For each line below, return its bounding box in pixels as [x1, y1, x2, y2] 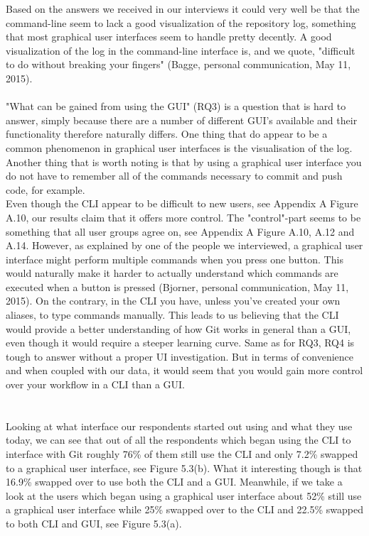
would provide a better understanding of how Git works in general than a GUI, [6, 321, 351, 336]
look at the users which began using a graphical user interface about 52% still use [6, 488, 362, 503]
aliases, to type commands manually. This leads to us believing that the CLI [6, 307, 339, 322]
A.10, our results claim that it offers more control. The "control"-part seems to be [6, 209, 361, 224]
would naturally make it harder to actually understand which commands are [6, 266, 338, 280]
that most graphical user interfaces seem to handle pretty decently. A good [6, 29, 332, 44]
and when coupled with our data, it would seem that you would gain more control [6, 363, 363, 378]
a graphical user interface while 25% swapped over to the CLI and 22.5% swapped [6, 502, 363, 517]
